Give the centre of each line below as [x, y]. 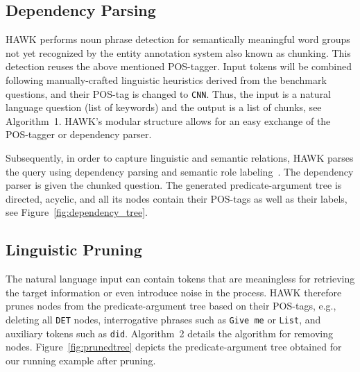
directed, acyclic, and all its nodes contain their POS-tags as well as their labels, [177, 198]
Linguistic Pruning [74, 250]
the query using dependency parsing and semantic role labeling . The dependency [180, 171]
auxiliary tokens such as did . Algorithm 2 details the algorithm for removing [169, 333]
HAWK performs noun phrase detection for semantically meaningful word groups [178, 39]
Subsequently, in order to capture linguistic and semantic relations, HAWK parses [180, 158]
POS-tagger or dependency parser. [79, 134]
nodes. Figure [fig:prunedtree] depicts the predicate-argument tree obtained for [174, 347]
